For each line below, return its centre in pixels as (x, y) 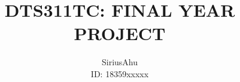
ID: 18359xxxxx (120, 73)
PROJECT (120, 33)
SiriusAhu (120, 62)
